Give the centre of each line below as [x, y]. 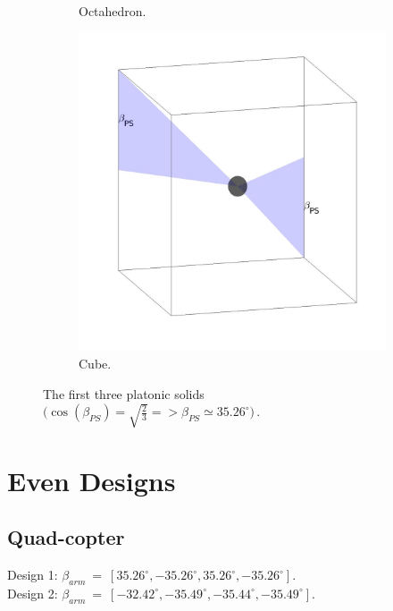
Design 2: [33, 593]
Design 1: [33, 575]
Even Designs [92, 480]
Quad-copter [66, 537]
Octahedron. [113, 11]
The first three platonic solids [124, 393]
